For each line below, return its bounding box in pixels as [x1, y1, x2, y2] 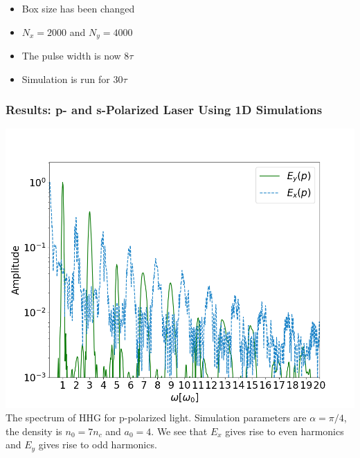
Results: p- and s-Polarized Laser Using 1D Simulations [6, 101, 323, 118]
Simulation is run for [21, 71, 110, 86]
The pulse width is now [21, 48, 121, 63]
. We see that [151, 423, 208, 438]
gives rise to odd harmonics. [38, 437, 157, 452]
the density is [6, 423, 62, 438]
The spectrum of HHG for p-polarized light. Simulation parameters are [6, 410, 307, 425]
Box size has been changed [21, 1, 135, 15]
